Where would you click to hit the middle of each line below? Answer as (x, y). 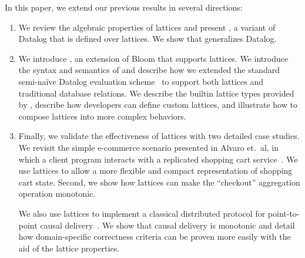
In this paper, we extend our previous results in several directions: (124, 7)
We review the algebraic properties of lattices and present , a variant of (147, 27)
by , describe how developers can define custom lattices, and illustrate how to (158, 105)
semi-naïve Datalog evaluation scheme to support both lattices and (141, 81)
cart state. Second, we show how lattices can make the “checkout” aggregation (159, 182)
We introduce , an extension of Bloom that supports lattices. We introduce (153, 58)
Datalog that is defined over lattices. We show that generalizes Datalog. (148, 39)
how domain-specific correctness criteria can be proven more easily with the (155, 236)
